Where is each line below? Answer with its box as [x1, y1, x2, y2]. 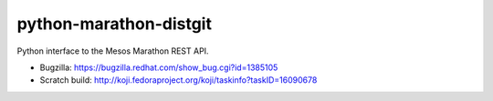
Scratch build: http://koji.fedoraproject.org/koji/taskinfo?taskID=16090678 [39, 75, 318, 86]
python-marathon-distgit [16, 14, 212, 34]
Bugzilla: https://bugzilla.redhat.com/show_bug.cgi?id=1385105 [39, 62, 278, 73]
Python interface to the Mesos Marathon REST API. [16, 45, 209, 56]
